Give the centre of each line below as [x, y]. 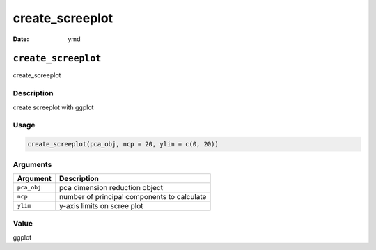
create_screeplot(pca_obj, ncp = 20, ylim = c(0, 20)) [123, 144]
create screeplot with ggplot [53, 107]
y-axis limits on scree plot [101, 205]
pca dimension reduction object [111, 187]
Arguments [32, 164]
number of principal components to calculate [133, 196]
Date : [21, 39]
